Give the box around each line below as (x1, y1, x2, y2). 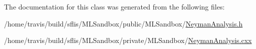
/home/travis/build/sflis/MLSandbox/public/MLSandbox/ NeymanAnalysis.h (4, 18, 243, 28)
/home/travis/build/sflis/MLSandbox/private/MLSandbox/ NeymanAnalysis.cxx (4, 35, 252, 45)
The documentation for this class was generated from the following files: (4, 1, 225, 11)
